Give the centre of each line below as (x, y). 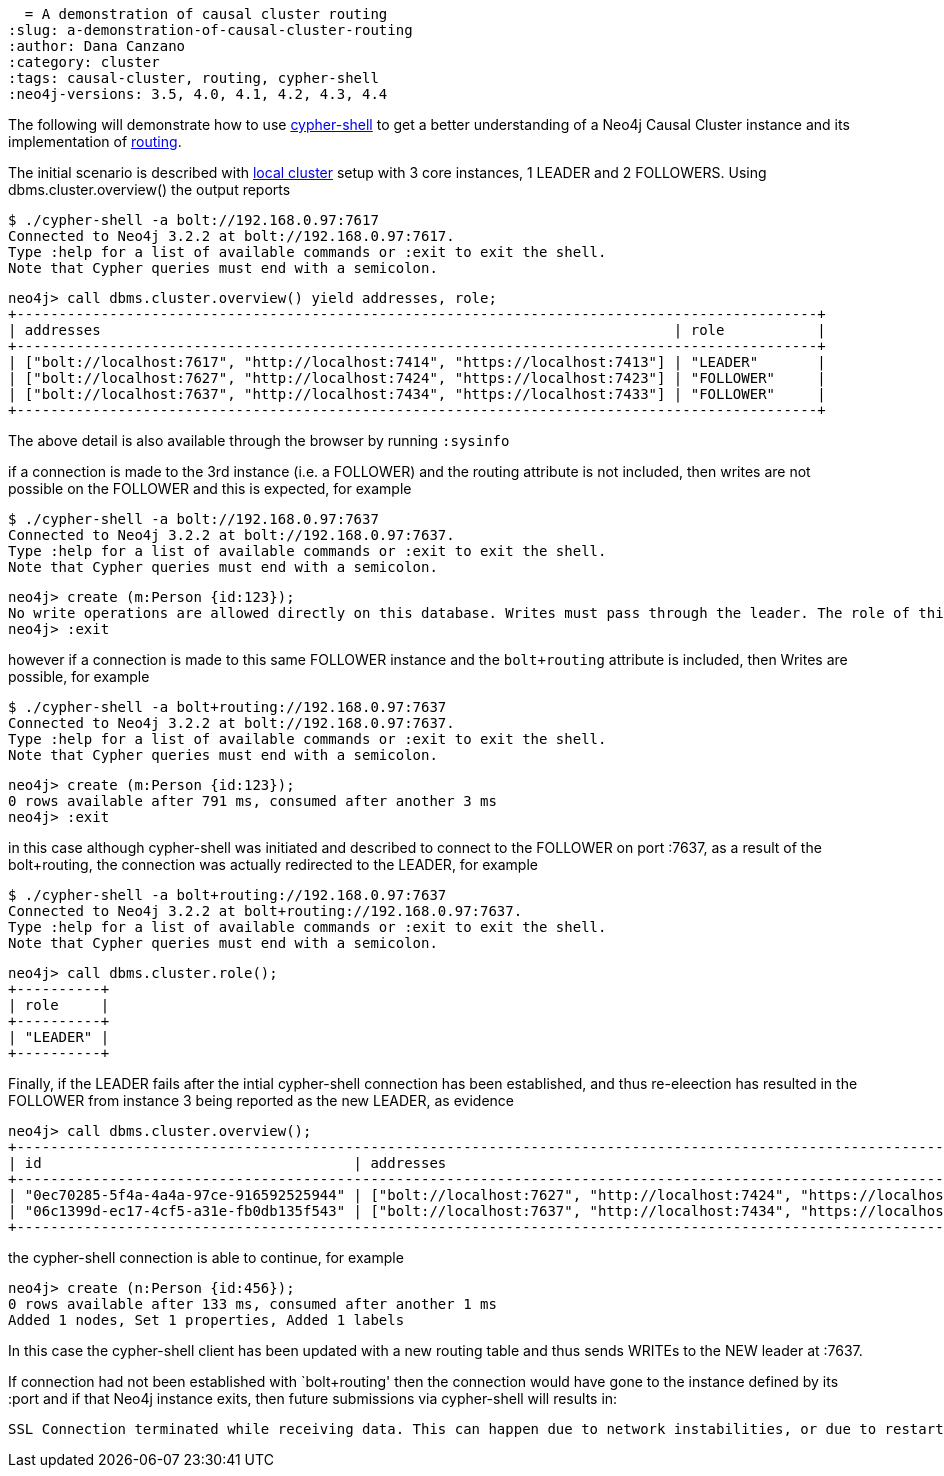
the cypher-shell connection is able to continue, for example (206, 1257)
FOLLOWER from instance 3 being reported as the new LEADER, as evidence (261, 1100)
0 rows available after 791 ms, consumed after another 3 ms (252, 801)
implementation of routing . (95, 141)
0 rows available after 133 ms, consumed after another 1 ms (252, 1304)
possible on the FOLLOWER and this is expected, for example (210, 488)
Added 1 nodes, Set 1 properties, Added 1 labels (206, 1320)
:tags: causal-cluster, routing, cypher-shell (193, 78)
